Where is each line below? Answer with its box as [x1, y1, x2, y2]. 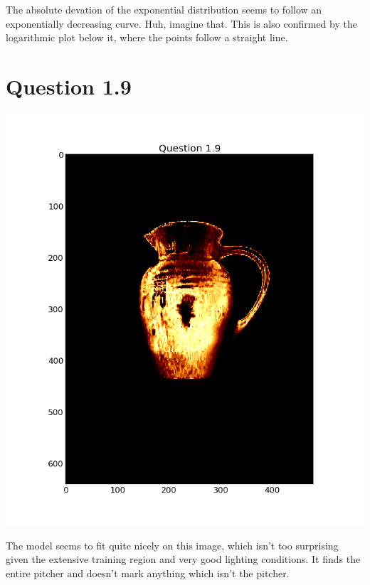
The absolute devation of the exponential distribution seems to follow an [6, 2, 322, 16]
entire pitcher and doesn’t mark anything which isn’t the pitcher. [6, 565, 290, 580]
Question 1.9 [6, 71, 132, 100]
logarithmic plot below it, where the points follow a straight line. [6, 30, 288, 45]
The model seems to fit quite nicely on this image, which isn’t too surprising [6, 537, 339, 552]
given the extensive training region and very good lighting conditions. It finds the [6, 552, 361, 567]
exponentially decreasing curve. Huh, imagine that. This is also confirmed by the [6, 16, 357, 31]
